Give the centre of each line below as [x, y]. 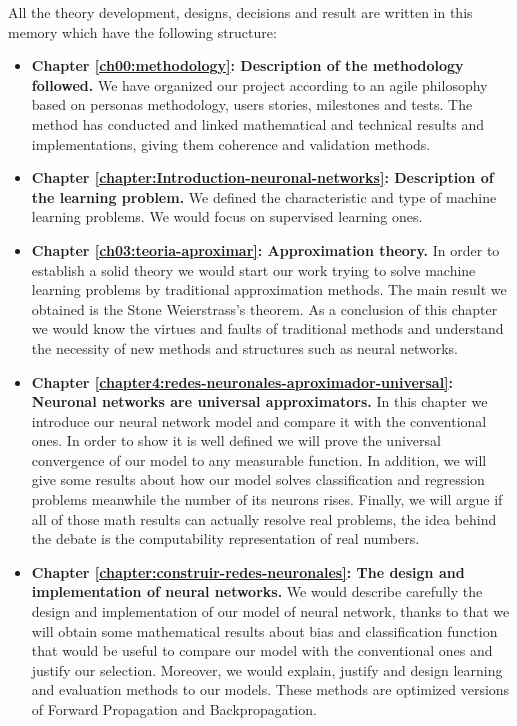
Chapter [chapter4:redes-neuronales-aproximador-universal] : [242, 381]
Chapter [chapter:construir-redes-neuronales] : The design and [248, 571]
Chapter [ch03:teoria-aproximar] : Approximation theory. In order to [265, 249]
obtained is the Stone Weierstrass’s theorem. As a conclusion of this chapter [264, 308]
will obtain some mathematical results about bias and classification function [264, 630]
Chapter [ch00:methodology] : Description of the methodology [247, 65]
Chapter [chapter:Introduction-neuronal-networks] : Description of [262, 177]
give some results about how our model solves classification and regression [258, 479]
